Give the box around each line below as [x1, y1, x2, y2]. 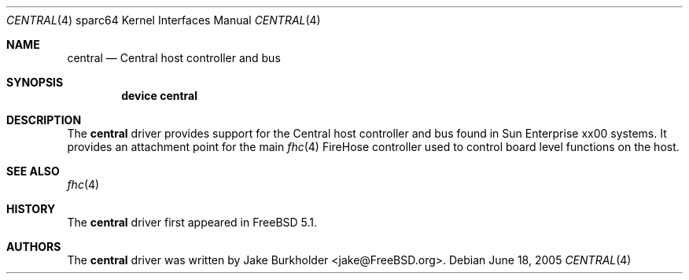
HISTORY [6, 202, 56, 216]
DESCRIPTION [6, 113, 82, 127]
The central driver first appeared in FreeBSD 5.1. [67, 216, 318, 229]
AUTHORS [6, 240, 61, 253]
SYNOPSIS [6, 76, 64, 89]
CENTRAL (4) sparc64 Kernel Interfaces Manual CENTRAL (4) [6, 13, 321, 27]
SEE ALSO [6, 164, 60, 178]
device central [121, 89, 198, 102]
